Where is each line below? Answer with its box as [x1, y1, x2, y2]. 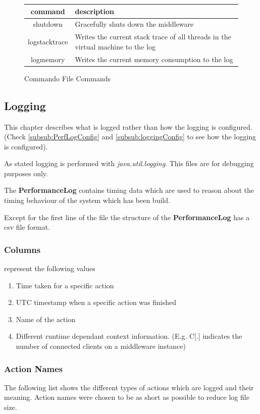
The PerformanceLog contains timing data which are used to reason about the [4, 185, 254, 195]
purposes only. [4, 168, 48, 178]
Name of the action [16, 314, 76, 324]
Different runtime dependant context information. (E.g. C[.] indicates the [16, 331, 242, 341]
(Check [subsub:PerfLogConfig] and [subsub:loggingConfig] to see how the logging [4, 131, 256, 142]
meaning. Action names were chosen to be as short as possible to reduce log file [4, 392, 249, 402]
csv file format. [4, 222, 50, 232]
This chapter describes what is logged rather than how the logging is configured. [4, 121, 252, 132]
